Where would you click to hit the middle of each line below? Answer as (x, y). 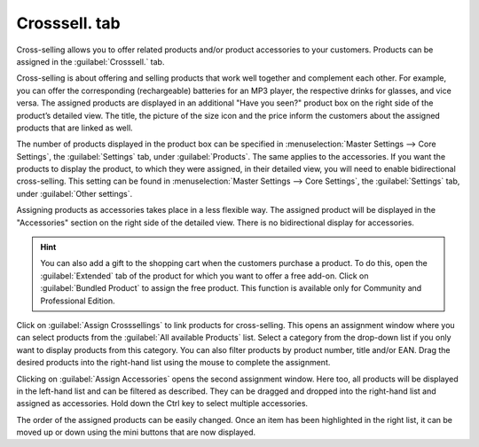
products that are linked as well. (75, 128)
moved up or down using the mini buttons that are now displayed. (136, 432)
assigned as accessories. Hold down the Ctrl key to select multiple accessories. (162, 404)
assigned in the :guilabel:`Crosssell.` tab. (90, 61)
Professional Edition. (78, 301)
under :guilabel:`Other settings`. (75, 193)
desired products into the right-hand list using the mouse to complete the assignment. (173, 363)
